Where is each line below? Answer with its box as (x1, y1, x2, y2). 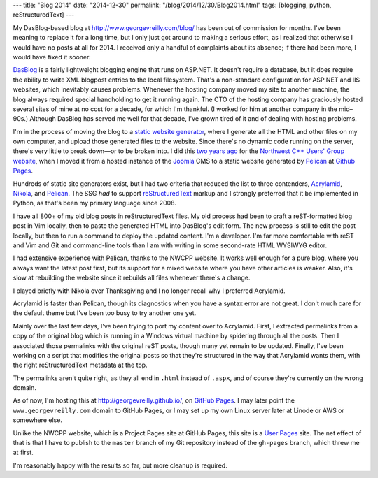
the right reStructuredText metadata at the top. (13, 361, 148, 370)
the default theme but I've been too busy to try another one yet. (13, 309, 197, 317)
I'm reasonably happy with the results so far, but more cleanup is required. (13, 461, 227, 470)
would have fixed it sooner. (13, 52, 91, 61)
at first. (13, 448, 34, 457)
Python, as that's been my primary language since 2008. (13, 199, 176, 208)
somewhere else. (13, 416, 63, 424)
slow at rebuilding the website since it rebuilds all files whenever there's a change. (13, 273, 251, 282)
